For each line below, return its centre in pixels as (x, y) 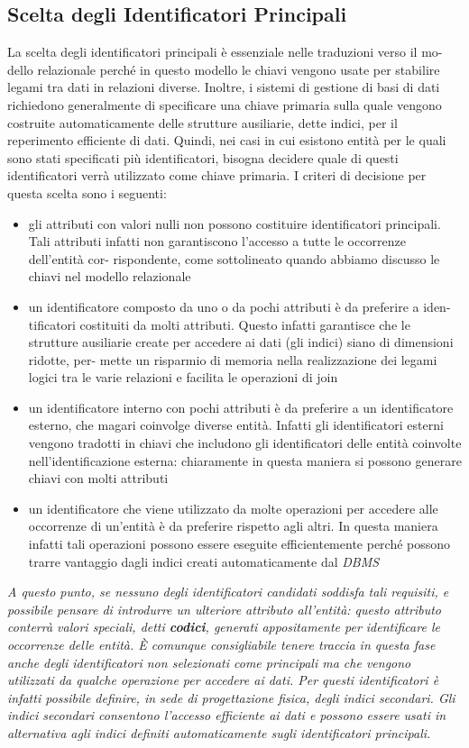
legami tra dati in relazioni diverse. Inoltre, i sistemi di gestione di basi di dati (224, 87)
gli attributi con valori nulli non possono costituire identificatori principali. (234, 223)
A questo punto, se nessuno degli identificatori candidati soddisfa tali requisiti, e (228, 592)
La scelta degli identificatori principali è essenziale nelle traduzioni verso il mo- (225, 52)
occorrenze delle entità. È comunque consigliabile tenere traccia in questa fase (221, 645)
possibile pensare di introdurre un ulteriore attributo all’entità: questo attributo (224, 609)
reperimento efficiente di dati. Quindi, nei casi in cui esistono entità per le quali (227, 140)
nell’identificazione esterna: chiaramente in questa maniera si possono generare (245, 460)
